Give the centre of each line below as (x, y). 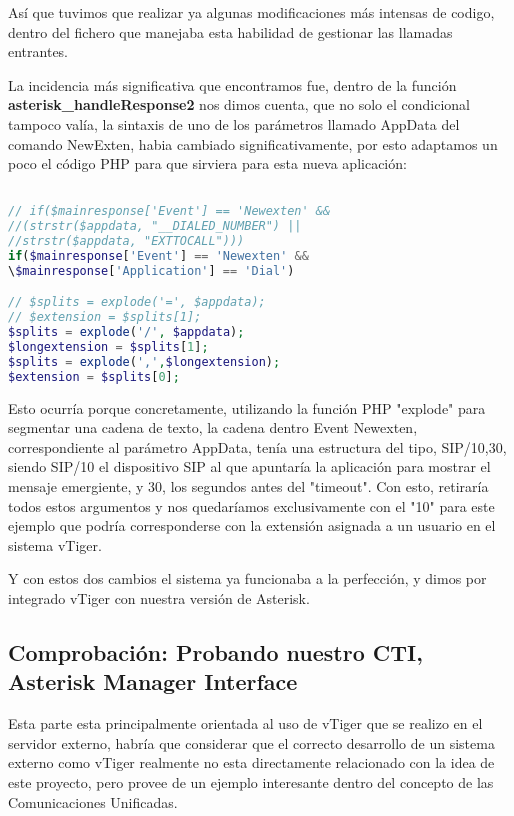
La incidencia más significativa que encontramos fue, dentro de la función (232, 84)
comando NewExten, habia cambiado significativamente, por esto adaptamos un (253, 143)
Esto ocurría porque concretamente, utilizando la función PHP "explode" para (247, 407)
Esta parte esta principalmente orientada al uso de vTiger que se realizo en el (245, 723)
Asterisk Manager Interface (153, 681)
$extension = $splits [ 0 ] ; (94, 376)
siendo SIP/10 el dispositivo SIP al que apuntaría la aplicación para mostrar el (249, 466)
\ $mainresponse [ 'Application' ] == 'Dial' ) (151, 270)
